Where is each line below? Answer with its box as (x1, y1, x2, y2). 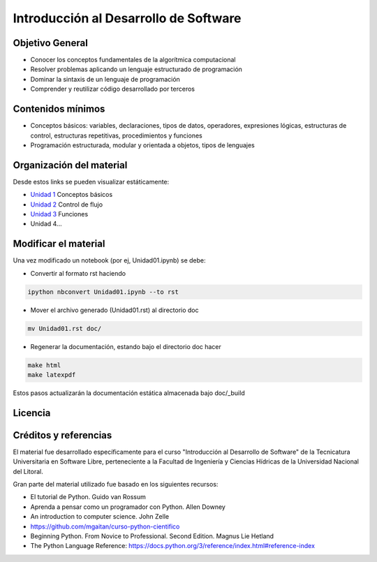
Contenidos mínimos (13, 103, 105, 115)
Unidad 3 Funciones (30, 210, 89, 218)
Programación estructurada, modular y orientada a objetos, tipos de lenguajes (30, 140, 255, 149)
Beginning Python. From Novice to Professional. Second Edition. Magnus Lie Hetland (30, 532, 274, 540)
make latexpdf (27, 371, 76, 378)
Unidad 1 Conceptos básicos (30, 191, 113, 199)
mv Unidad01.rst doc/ (27, 325, 102, 332)
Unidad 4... (30, 220, 62, 228)
